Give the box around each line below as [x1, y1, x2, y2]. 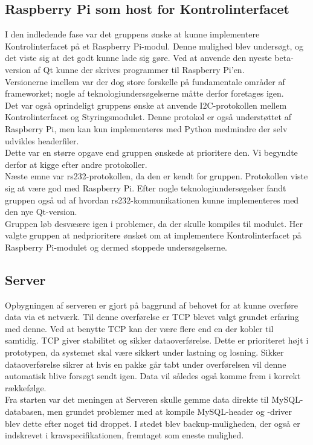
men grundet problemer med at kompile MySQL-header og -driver [47, 405, 292, 418]
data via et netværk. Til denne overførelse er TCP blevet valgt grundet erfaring [5, 310, 299, 323]
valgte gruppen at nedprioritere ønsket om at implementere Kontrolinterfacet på [5, 229, 302, 242]
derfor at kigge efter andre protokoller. [5, 158, 147, 170]
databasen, [5, 405, 45, 418]
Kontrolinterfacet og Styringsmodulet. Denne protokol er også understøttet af [5, 110, 291, 123]
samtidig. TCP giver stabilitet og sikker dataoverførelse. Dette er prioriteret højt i [5, 334, 309, 347]
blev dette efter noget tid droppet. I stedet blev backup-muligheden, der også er [5, 417, 300, 429]
